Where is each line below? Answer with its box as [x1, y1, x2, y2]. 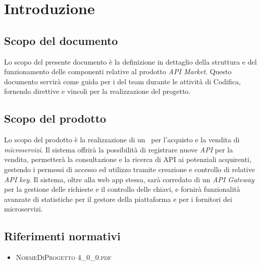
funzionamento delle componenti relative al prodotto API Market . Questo [4, 66, 232, 77]
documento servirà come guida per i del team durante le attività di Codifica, [4, 76, 241, 86]
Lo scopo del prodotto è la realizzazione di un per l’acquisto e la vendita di [4, 134, 240, 145]
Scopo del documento [4, 32, 118, 48]
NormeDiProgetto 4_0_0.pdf [16, 252, 112, 262]
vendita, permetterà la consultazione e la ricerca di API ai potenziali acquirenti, [4, 154, 251, 165]
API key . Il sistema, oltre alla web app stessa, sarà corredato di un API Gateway [4, 174, 254, 184]
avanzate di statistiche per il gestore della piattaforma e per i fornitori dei [4, 193, 232, 204]
